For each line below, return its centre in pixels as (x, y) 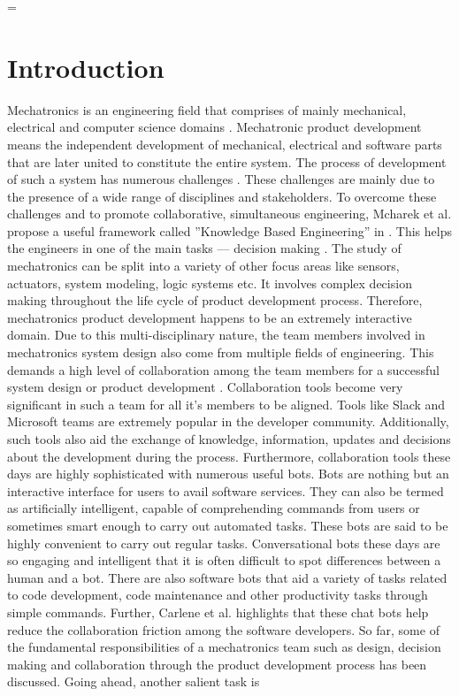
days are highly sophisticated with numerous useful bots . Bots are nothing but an (228, 474)
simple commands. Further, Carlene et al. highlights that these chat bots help (218, 612)
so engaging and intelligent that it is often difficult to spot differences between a (224, 560)
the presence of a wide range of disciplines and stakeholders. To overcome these (222, 196)
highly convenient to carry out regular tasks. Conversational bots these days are (224, 543)
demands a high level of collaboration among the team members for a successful (223, 369)
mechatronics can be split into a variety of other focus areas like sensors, (203, 266)
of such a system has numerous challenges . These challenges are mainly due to (221, 179)
